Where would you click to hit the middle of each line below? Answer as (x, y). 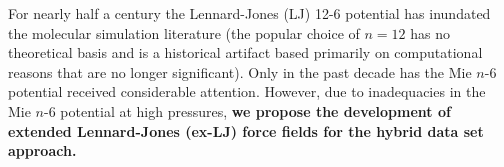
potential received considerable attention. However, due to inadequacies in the (247, 91)
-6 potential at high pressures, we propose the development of (247, 110)
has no (430, 32)
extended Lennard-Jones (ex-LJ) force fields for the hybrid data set (246, 130)
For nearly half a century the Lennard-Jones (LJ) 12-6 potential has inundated (249, 13)
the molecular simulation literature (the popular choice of (184, 32)
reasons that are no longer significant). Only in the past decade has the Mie (240, 71)
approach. (42, 150)
